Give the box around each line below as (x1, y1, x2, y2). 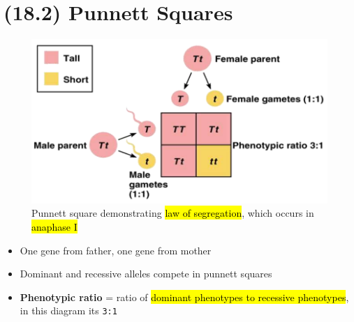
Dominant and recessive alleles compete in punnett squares (20, 266, 272, 281)
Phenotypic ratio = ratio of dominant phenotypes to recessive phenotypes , (20, 289, 349, 304)
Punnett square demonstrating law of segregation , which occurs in (31, 206, 314, 220)
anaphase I (31, 220, 78, 234)
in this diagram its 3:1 (20, 303, 117, 318)
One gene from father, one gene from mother (20, 243, 212, 257)
